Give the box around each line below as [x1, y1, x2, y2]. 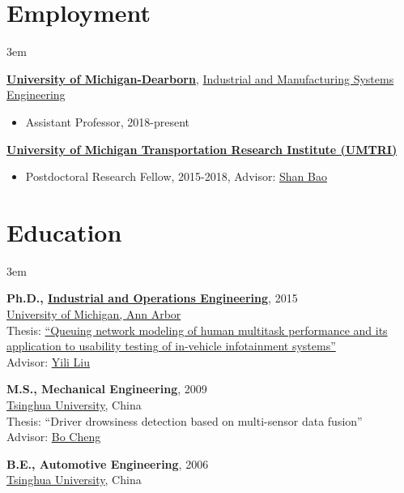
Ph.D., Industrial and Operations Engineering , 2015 [6, 289, 298, 307]
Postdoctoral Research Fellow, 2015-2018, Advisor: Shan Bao [25, 168, 327, 185]
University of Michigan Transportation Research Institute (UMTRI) [6, 140, 398, 157]
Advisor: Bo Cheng [6, 428, 101, 445]
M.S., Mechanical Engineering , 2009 [6, 380, 207, 397]
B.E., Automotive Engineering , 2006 [6, 455, 209, 472]
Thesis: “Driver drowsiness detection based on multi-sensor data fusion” [6, 412, 363, 429]
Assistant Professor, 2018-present [25, 113, 189, 130]
